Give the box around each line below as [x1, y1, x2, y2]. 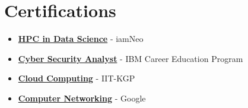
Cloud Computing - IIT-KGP [18, 72, 135, 84]
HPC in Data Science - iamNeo [18, 32, 144, 45]
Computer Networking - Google [18, 91, 146, 104]
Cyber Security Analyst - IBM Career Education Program [18, 52, 243, 64]
